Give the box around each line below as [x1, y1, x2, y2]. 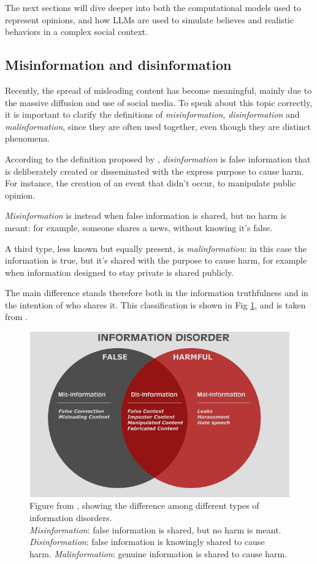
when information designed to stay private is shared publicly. [5, 265, 234, 278]
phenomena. [5, 132, 50, 145]
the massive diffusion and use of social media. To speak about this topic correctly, [5, 96, 313, 109]
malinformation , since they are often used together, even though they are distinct [5, 120, 311, 132]
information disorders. [29, 511, 112, 524]
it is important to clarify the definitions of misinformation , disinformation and [5, 108, 300, 121]
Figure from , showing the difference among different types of [29, 499, 259, 512]
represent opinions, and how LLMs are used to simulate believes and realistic [5, 13, 294, 26]
